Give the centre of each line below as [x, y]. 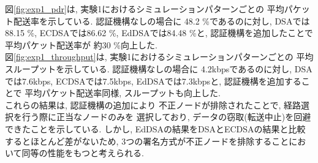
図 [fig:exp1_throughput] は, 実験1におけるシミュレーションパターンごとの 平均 [159, 57]
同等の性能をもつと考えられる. [83, 153]
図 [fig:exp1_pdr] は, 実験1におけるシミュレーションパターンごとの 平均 [145, 9]
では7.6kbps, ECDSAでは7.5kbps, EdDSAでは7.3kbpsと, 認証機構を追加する [153, 81]
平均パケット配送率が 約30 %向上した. [81, 44]
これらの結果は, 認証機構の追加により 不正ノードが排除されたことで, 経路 [153, 104]
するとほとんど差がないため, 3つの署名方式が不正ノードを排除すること [147, 141]
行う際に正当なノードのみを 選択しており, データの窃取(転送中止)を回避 [166, 117]
